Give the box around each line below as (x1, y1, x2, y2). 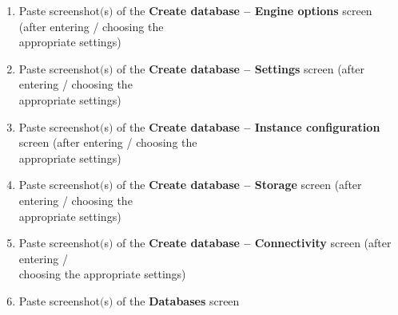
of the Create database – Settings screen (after (117, 60, 365, 77)
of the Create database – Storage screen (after (117, 176, 362, 193)
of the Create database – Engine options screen (117, 2, 372, 18)
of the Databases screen (117, 292, 240, 309)
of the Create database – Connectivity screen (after (117, 234, 392, 251)
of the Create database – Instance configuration (117, 118, 380, 135)
